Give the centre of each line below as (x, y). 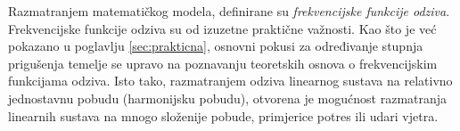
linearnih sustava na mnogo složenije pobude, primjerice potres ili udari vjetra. (223, 115)
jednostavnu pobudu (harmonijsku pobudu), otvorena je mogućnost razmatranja (228, 98)
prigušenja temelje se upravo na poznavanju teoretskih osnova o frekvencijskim (223, 63)
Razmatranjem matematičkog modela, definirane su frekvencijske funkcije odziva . (229, 11)
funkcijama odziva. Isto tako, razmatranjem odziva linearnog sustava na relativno (230, 81)
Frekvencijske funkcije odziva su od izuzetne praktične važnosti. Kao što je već (222, 28)
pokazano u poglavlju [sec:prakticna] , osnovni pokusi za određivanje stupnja (216, 46)
